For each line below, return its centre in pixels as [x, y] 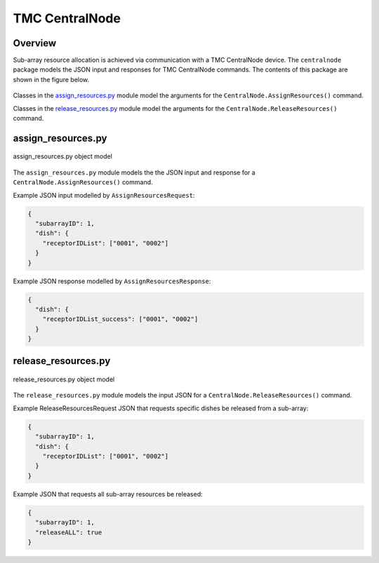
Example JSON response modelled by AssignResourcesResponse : [112, 281]
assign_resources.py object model [62, 156]
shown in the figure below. [51, 79]
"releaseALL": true [69, 532]
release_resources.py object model [64, 379]
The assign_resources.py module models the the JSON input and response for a [134, 172]
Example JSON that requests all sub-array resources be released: [108, 494]
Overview [35, 43]
